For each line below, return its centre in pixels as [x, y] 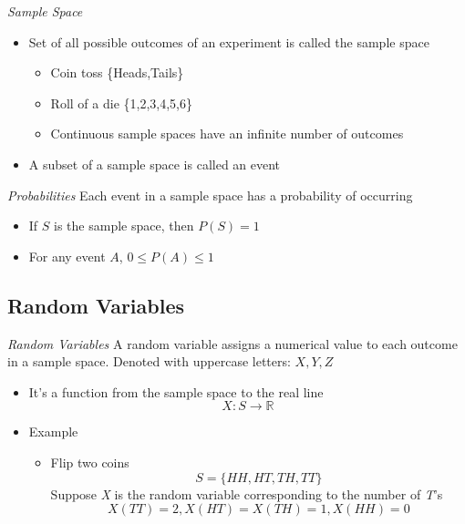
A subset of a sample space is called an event [155, 164]
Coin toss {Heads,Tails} [117, 72]
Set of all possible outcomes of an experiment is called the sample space [229, 41]
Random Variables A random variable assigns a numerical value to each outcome [232, 343]
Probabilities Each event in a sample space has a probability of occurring [210, 195]
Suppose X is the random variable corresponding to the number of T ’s [247, 493]
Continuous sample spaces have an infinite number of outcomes [227, 134]
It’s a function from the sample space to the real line [176, 391]
